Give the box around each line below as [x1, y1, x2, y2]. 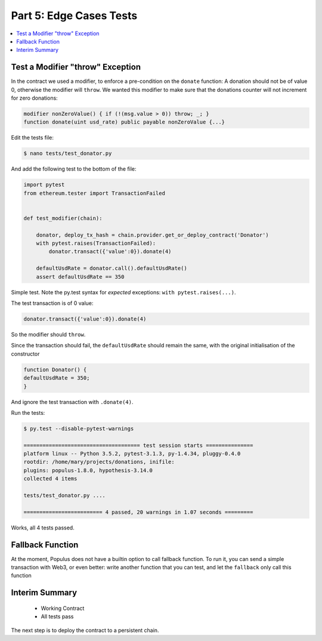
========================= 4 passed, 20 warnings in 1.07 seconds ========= [23, 509, 253, 516]
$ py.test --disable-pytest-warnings [23, 425, 134, 432]
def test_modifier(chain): [23, 215, 103, 221]
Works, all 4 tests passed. [11, 524, 75, 531]
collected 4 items [23, 475, 78, 482]
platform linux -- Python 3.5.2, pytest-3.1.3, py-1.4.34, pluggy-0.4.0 [23, 451, 241, 457]
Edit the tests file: [11, 134, 54, 141]
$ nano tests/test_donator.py [23, 150, 112, 157]
